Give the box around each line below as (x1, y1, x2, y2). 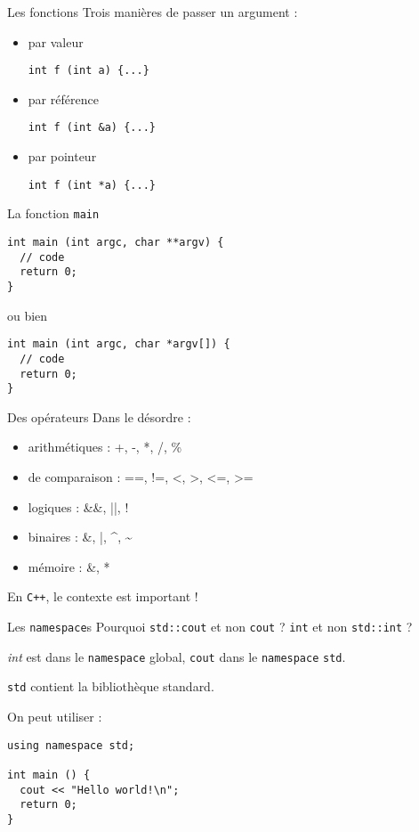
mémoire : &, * (28, 557, 110, 575)
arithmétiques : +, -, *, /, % (28, 437, 182, 456)
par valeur (28, 32, 84, 51)
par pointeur (28, 147, 97, 166)
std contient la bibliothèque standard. (7, 677, 214, 696)
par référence (28, 89, 99, 108)
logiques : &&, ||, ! (28, 497, 129, 516)
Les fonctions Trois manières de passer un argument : (7, 3, 298, 20)
